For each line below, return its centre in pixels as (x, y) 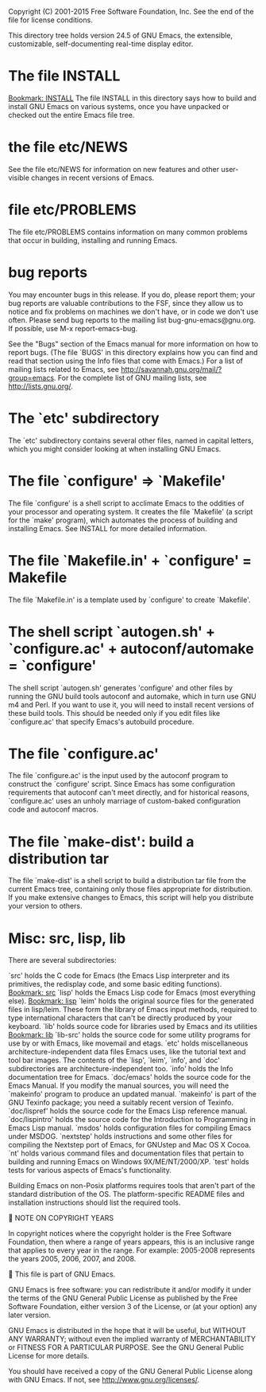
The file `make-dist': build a (101, 841)
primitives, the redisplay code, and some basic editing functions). (115, 984)
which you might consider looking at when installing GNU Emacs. (115, 448)
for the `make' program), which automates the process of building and (123, 520)
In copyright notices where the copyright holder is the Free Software (120, 1234)
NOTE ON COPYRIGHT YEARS (64, 1218)
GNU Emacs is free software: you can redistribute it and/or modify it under (130, 1290)
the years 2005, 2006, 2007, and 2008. (72, 1259)
